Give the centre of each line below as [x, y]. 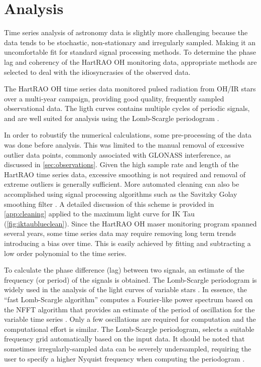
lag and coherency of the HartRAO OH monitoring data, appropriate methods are [130, 62]
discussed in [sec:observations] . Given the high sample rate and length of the [121, 164]
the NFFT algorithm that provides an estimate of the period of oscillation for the [129, 309]
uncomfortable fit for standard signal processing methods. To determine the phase [130, 52]
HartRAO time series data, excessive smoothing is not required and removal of [125, 174]
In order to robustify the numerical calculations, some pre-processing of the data [128, 135]
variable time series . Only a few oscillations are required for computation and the [130, 319]
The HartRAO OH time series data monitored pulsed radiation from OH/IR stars [130, 89]
